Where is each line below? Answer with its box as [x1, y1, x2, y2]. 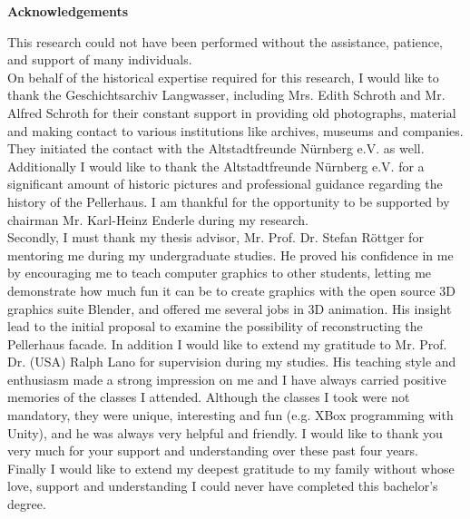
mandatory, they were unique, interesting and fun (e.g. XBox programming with [7, 406, 454, 425]
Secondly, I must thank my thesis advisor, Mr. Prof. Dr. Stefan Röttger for [7, 228, 424, 247]
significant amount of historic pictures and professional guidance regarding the [7, 174, 443, 193]
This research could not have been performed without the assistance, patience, [7, 32, 444, 51]
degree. [7, 495, 46, 514]
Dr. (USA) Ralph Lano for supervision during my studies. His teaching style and [7, 352, 456, 371]
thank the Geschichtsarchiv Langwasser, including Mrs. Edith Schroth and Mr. [7, 85, 446, 104]
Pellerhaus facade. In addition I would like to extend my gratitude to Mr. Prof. [7, 334, 447, 353]
